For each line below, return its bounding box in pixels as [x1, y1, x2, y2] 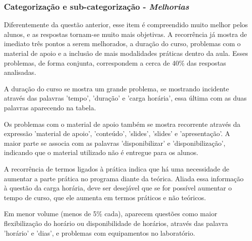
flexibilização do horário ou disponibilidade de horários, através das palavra [4, 218, 228, 228]
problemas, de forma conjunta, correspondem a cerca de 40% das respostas [4, 57, 226, 68]
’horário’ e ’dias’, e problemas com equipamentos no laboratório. [4, 227, 195, 238]
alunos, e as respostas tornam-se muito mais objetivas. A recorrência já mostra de [4, 29, 247, 39]
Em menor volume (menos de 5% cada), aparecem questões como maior [4, 208, 218, 219]
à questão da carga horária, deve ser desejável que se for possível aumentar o [4, 183, 232, 193]
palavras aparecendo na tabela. [4, 102, 96, 112]
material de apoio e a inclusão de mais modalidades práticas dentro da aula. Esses [4, 48, 248, 58]
